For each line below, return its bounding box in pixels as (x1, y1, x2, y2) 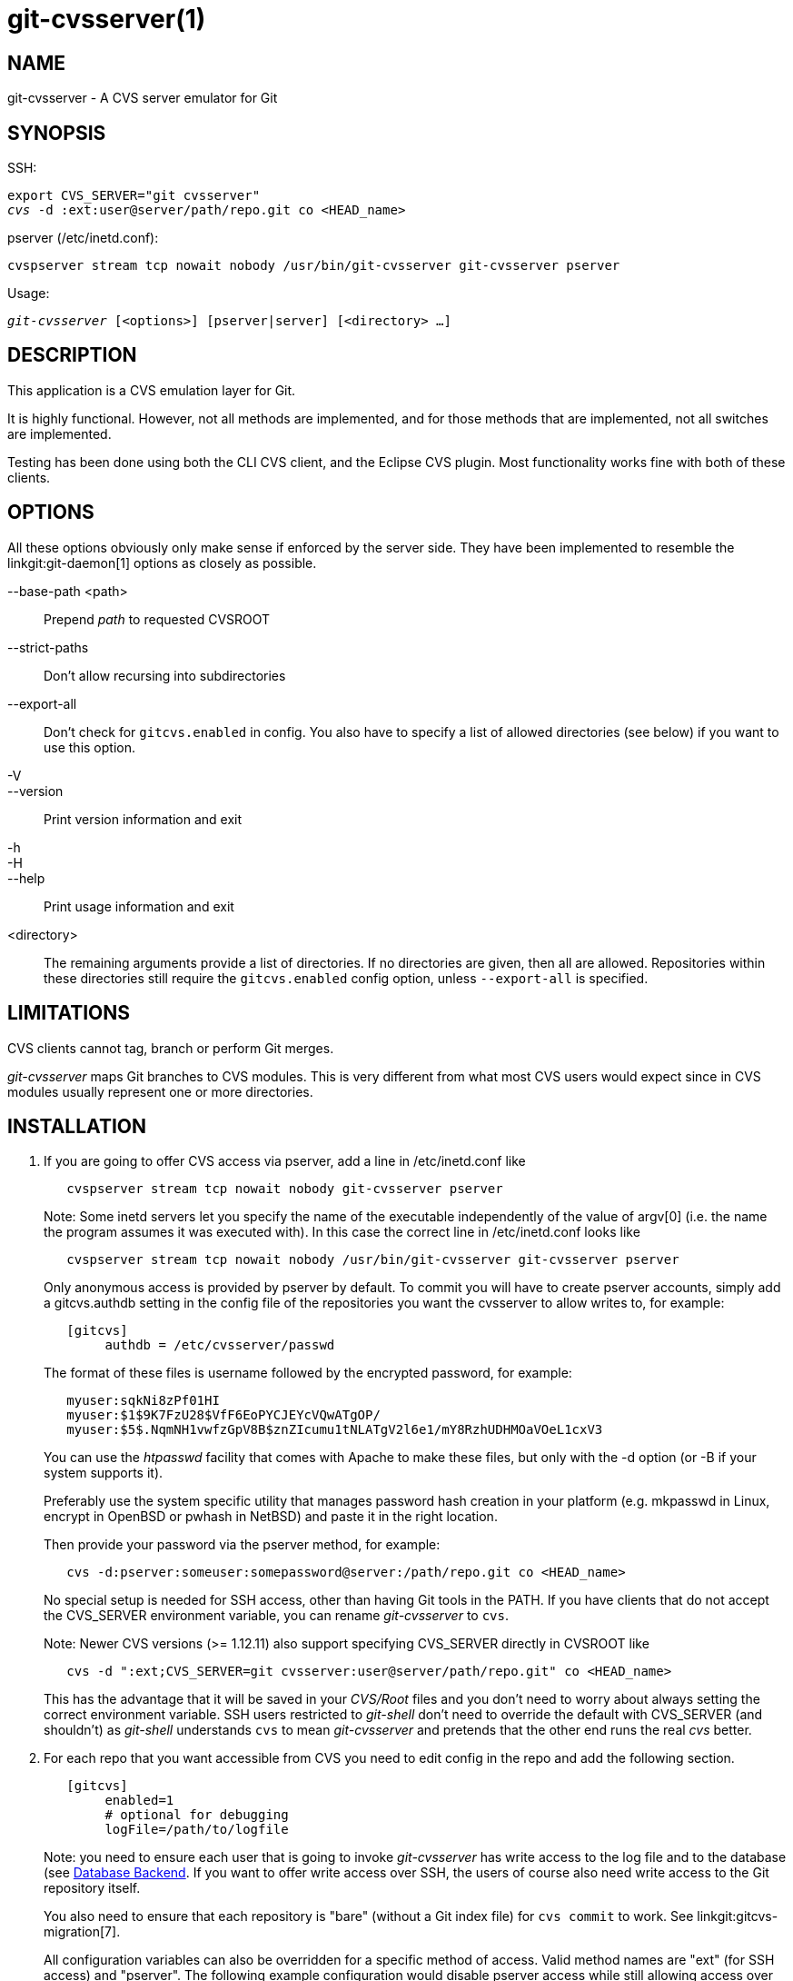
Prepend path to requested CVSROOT (44, 611, 271, 627)
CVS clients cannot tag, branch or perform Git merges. (7, 1040, 334, 1056)
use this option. (44, 739, 135, 755)
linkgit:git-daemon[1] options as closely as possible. (7, 554, 317, 571)
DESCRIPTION (7, 343, 137, 367)
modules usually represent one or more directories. (7, 1083, 313, 1100)
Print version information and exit (44, 811, 243, 827)
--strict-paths (7, 639, 89, 655)
